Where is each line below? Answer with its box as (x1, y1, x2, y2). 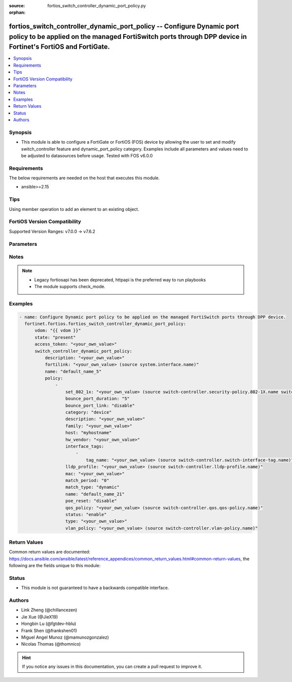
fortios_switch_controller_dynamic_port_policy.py (47, 3, 146, 8)
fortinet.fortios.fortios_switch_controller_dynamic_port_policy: (24, 321, 186, 326)
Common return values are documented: (9, 549, 91, 555)
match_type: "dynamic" (65, 484, 120, 490)
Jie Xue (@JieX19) (21, 614, 58, 620)
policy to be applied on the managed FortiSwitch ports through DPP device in (9, 32, 247, 41)
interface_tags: (65, 443, 104, 449)
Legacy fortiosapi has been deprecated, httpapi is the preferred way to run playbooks (34, 276, 206, 282)
